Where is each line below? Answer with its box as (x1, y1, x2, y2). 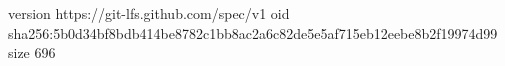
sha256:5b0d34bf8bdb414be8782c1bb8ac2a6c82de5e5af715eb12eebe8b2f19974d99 (8, 22, 498, 43)
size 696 (8, 42, 56, 63)
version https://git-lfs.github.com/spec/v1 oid (8, 3, 290, 23)
